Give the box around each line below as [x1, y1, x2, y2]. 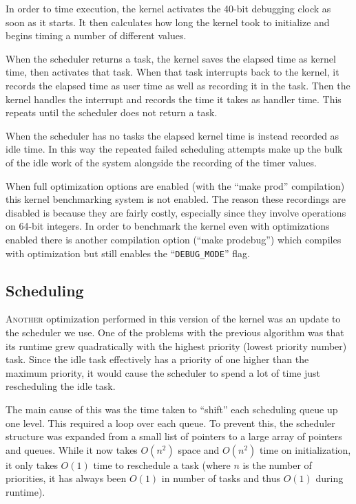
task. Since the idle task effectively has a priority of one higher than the [6, 352, 309, 366]
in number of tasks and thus [161, 471, 280, 485]
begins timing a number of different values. [6, 28, 187, 43]
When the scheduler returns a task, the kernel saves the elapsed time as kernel [6, 51, 336, 65]
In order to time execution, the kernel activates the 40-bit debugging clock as [6, 1, 331, 15]
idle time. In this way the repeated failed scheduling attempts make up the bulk [6, 142, 343, 156]
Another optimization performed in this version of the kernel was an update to [6, 311, 341, 326]
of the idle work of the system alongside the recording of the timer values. [6, 155, 317, 169]
